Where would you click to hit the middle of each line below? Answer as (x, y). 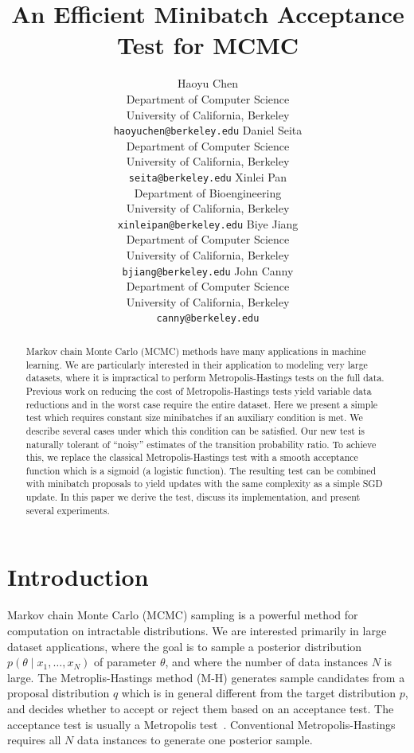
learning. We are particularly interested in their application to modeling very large (197, 364)
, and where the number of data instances (267, 662)
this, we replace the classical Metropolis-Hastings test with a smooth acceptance (192, 457)
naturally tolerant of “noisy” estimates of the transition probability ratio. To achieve (201, 444)
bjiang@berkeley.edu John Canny (208, 270)
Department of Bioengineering (208, 192)
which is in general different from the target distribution (258, 693)
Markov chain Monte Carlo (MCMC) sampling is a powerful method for (183, 615)
